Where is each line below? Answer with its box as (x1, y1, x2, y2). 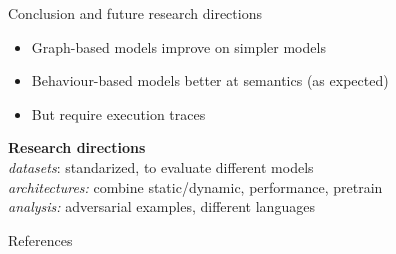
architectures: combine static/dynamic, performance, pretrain (8, 176, 383, 197)
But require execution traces (31, 103, 206, 124)
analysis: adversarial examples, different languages (8, 196, 315, 217)
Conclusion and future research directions (8, 3, 262, 23)
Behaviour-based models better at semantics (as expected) (31, 70, 389, 91)
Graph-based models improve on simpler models (31, 36, 326, 57)
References (8, 229, 73, 250)
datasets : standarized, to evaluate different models (8, 156, 314, 177)
